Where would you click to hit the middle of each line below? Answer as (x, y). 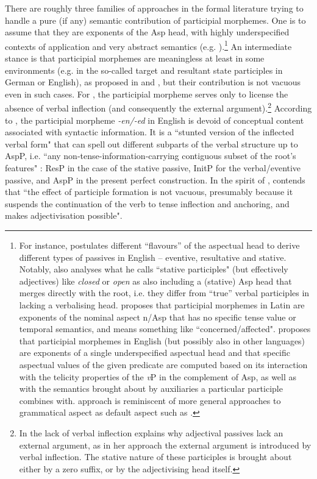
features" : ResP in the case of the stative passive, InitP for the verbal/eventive (153, 168)
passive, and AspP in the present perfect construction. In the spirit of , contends (155, 179)
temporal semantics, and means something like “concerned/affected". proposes (165, 329)
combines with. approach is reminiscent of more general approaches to (150, 400)
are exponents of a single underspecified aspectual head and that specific (155, 353)
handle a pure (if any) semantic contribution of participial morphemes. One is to (155, 20)
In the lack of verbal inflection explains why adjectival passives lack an (151, 432)
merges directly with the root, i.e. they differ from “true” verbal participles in (164, 293)
